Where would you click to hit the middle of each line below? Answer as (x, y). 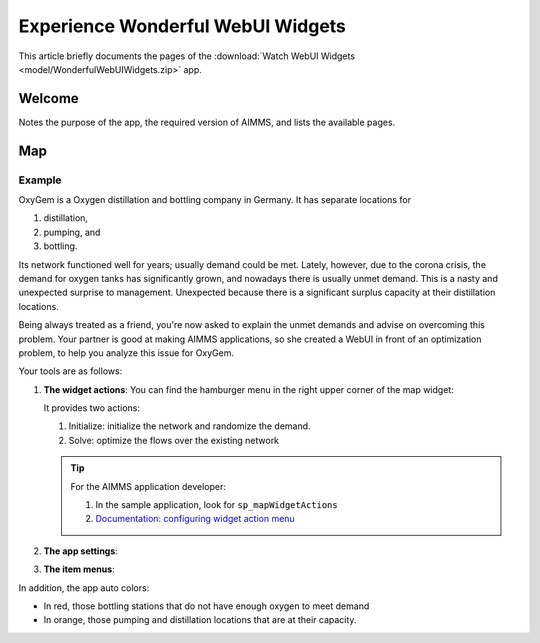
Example (40, 180)
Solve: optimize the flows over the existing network (174, 440)
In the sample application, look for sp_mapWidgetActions (217, 505)
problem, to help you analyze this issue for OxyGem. (126, 352)
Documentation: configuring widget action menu (195, 519)
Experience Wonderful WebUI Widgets (182, 26)
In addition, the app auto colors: (84, 587)
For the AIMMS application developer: (148, 486)
